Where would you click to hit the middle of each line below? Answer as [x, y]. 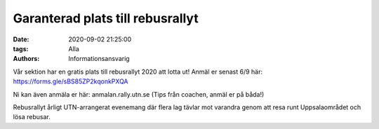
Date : [21, 39]
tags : [21, 48]
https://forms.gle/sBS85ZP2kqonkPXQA [71, 81]
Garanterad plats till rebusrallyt [106, 18]
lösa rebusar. [32, 117]
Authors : [26, 59]
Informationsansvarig [99, 59]
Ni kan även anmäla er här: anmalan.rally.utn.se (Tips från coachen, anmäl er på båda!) [139, 94]
